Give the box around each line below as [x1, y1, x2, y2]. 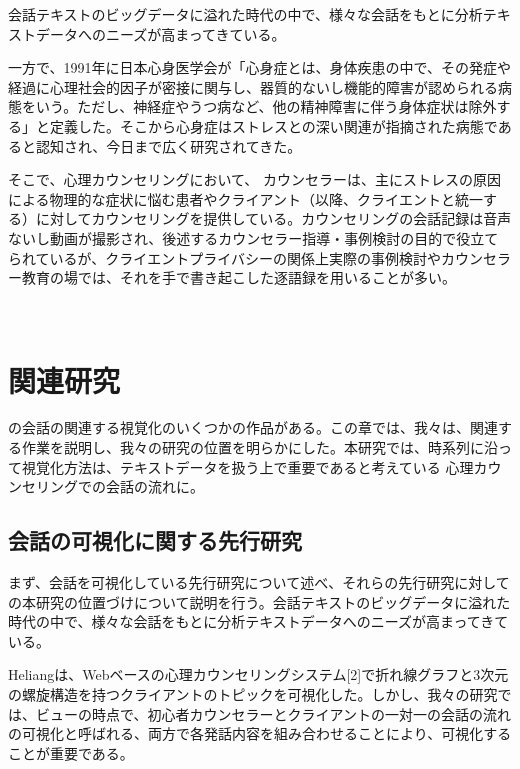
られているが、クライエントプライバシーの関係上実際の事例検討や [8, 247, 441, 268]
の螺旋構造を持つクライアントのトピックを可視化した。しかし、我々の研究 [8, 683, 498, 704]
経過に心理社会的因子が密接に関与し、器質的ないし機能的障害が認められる [8, 76, 498, 97]
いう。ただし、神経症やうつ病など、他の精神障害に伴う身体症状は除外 [35, 96, 497, 117]
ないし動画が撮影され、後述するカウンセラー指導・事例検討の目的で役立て [8, 227, 499, 248]
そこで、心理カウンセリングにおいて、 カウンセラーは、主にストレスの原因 [8, 169, 501, 190]
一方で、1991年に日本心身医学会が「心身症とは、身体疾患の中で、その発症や [8, 57, 511, 78]
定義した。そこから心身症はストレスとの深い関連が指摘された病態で [49, 115, 498, 136]
